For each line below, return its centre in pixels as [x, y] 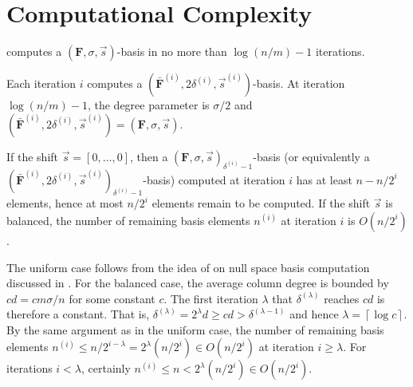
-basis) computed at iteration [214, 179]
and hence [314, 314]
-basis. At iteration [299, 83]
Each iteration [41, 83]
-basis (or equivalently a [311, 156]
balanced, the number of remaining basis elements [128, 220]
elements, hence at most [65, 203]
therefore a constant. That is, [78, 314]
